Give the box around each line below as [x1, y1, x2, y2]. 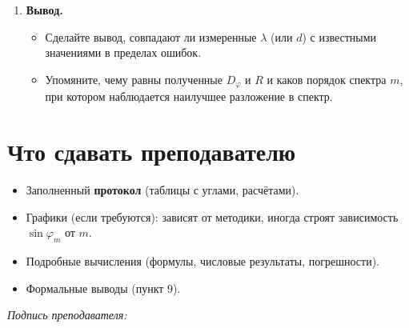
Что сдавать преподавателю [7, 135, 296, 168]
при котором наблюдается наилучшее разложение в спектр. [45, 88, 333, 105]
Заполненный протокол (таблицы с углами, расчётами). [26, 181, 299, 198]
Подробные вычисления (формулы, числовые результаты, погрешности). [26, 252, 379, 269]
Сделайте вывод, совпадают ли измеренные [45, 28, 257, 45]
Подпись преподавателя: [7, 306, 127, 323]
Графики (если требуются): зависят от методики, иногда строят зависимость [26, 208, 399, 225]
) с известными [302, 28, 377, 45]
